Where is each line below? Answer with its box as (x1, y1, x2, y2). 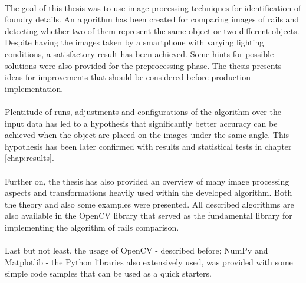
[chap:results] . (5, 152, 54, 164)
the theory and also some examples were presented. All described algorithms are (5, 198, 294, 210)
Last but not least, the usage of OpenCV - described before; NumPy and (5, 244, 268, 256)
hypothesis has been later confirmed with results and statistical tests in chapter (5, 140, 292, 152)
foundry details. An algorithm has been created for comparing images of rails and (5, 13, 300, 25)
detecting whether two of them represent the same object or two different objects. (5, 24, 300, 37)
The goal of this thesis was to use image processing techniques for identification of (5, 1, 301, 14)
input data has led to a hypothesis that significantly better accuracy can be (5, 117, 278, 129)
